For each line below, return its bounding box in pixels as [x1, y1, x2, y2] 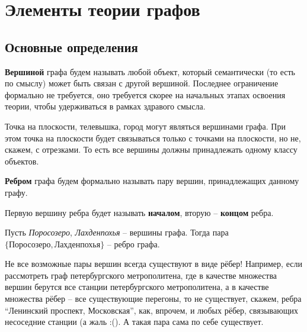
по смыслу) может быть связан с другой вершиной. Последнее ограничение [5, 77, 279, 89]
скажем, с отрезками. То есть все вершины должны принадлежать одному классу [5, 143, 298, 156]
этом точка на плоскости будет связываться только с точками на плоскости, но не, [5, 131, 301, 144]
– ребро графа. [107, 237, 160, 250]
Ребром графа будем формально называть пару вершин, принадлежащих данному [5, 175, 299, 187]
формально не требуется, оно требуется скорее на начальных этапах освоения [5, 88, 286, 101]
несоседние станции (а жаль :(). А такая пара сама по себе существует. [5, 315, 264, 328]
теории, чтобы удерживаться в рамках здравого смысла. [5, 100, 206, 112]
